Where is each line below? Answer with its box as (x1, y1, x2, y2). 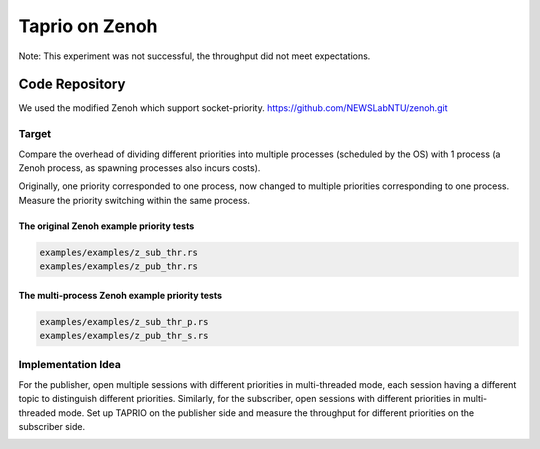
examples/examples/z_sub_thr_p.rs (39, 316, 209, 327)
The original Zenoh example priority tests (18, 220, 195, 232)
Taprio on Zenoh (18, 15, 159, 37)
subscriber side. (18, 421, 85, 433)
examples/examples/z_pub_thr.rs (39, 261, 199, 272)
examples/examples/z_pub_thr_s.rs (39, 330, 209, 342)
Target (18, 127, 52, 141)
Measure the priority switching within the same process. (18, 194, 250, 206)
